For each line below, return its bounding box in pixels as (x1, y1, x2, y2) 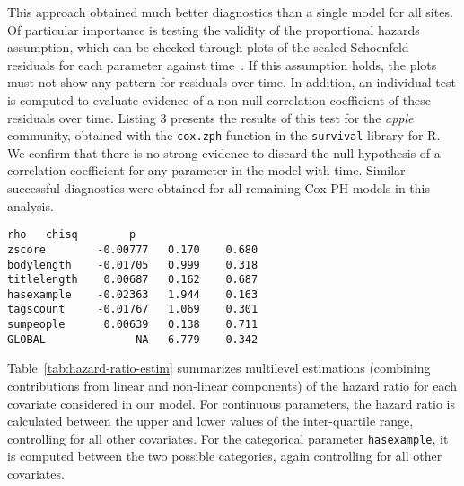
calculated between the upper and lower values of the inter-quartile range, (7, 411, 414, 430)
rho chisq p (7, 228, 136, 242)
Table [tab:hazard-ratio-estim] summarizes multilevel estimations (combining (7, 358, 431, 377)
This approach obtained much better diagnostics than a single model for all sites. (7, 3, 453, 21)
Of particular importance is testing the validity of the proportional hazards (7, 20, 420, 39)
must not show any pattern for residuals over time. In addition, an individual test (7, 73, 456, 92)
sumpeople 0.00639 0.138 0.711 (7, 318, 258, 331)
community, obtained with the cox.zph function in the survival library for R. (7, 126, 441, 145)
